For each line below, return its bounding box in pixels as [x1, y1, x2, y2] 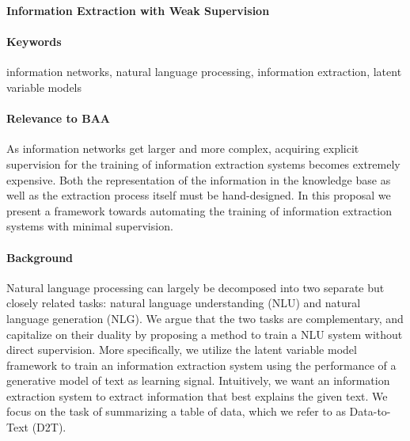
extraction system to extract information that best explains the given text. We [6, 387, 388, 404]
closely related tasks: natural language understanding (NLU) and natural [6, 295, 361, 311]
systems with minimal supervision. [6, 218, 173, 234]
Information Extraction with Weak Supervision [6, 2, 270, 18]
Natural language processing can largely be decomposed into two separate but [6, 279, 385, 295]
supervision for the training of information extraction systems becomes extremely [6, 155, 401, 172]
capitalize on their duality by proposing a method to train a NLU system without [6, 325, 403, 342]
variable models [6, 78, 82, 95]
